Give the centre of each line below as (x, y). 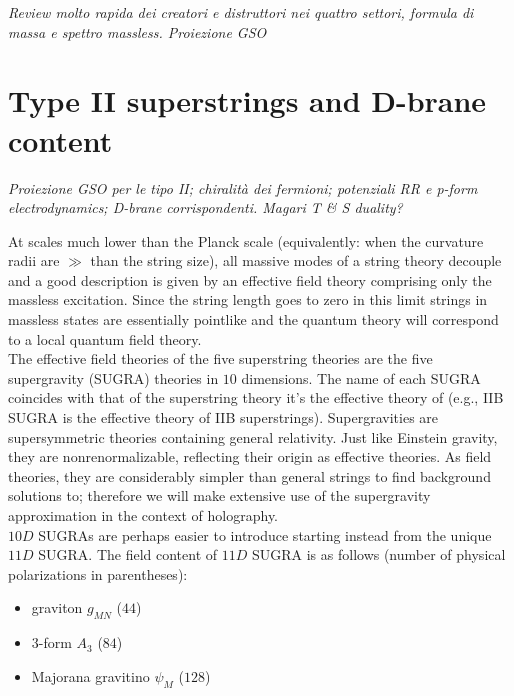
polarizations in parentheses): (98, 573)
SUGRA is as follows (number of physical (378, 554)
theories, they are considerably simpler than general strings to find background (249, 475)
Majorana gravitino (90, 675)
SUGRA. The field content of (128, 554)
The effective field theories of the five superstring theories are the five (220, 358)
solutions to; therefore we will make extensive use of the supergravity (219, 495)
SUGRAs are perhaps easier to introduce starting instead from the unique (265, 534)
